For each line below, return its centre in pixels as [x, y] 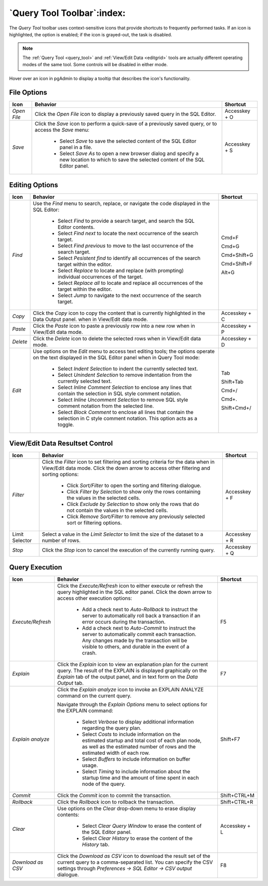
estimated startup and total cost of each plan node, [142, 740]
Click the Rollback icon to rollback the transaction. [116, 802]
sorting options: [60, 475]
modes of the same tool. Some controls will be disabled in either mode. [95, 65]
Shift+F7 [230, 739]
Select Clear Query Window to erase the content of [142, 826]
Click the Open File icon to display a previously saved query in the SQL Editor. [126, 114]
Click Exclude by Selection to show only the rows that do [133, 504]
